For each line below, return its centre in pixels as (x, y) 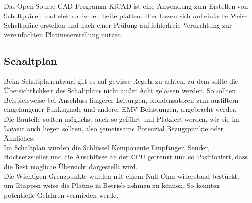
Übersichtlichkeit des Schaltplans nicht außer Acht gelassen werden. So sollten (120, 90)
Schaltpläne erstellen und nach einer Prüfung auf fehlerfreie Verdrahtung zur (118, 25)
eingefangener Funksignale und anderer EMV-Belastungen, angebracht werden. (121, 109)
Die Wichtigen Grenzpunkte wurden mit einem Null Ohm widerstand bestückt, (122, 176)
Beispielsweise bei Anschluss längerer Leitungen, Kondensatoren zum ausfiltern (121, 100)
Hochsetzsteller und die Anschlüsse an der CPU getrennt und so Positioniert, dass (126, 157)
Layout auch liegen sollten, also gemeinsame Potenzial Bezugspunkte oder (114, 128)
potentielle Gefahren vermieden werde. (61, 195)
